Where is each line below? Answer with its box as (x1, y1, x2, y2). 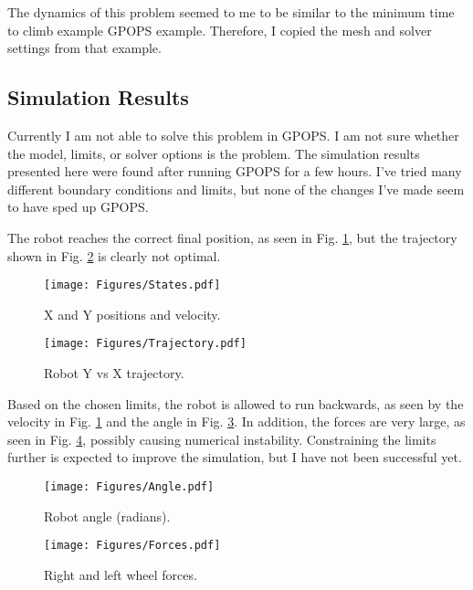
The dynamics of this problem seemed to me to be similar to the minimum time (7, 3, 455, 21)
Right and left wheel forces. (44, 564, 197, 584)
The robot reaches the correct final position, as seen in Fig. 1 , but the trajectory (7, 227, 457, 247)
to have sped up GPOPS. (7, 197, 149, 216)
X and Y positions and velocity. (44, 304, 221, 323)
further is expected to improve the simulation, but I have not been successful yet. (7, 448, 462, 467)
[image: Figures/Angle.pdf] (44, 480, 215, 494)
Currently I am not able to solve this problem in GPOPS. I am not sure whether (7, 125, 459, 144)
